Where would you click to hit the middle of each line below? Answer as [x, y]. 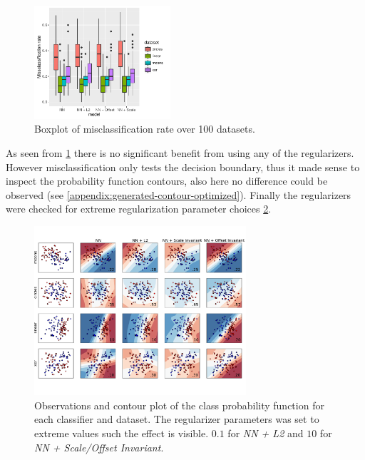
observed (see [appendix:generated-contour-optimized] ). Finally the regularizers [179, 194]
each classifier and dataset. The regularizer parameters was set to [177, 419]
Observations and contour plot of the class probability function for [179, 405]
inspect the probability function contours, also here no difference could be [167, 181]
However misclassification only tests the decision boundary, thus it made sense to [183, 167]
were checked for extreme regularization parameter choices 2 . [139, 209]
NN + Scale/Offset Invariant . [99, 447]
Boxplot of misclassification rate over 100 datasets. [145, 129]
